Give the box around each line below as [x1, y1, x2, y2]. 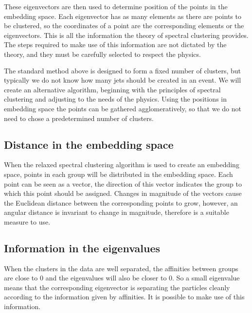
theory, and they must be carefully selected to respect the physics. [4, 49, 201, 59]
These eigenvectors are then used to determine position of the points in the [4, 1, 228, 11]
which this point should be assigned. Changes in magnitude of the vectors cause [4, 188, 242, 198]
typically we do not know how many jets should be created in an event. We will [4, 75, 241, 85]
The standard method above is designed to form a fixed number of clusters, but [4, 65, 241, 75]
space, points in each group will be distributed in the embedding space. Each [4, 169, 233, 179]
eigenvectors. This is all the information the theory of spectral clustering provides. [4, 30, 249, 40]
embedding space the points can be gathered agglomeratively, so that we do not [4, 103, 241, 113]
